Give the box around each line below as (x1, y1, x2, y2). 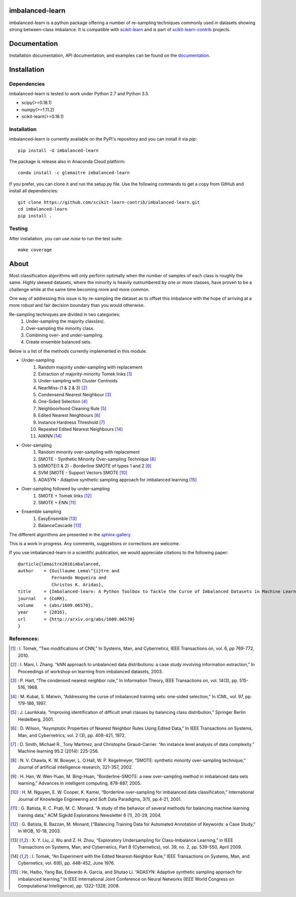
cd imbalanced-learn (18, 206, 68, 212)
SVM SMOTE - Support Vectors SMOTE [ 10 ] (38, 470, 128, 476)
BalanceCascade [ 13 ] (38, 523, 81, 528)
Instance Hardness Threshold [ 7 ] (38, 419, 105, 425)
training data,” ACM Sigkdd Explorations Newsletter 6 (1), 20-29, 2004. (18, 812, 162, 818)
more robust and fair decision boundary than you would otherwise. (9, 302, 145, 308)
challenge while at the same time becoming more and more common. (9, 286, 150, 292)
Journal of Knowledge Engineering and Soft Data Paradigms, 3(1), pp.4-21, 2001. (18, 796, 182, 802)
